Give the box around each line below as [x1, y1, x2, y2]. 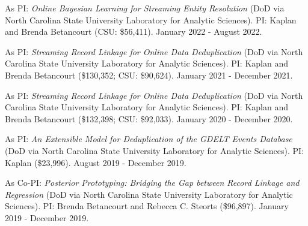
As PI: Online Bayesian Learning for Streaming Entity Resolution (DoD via [5, 2, 285, 14]
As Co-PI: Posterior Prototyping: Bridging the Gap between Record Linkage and [5, 176, 300, 189]
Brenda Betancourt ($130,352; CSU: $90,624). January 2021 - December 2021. [5, 68, 293, 81]
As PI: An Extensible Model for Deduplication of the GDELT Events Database [5, 132, 292, 145]
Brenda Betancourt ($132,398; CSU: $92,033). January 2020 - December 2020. [5, 112, 293, 125]
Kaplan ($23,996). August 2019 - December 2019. [5, 156, 186, 168]
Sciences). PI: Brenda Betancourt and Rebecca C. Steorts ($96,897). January [5, 200, 289, 212]
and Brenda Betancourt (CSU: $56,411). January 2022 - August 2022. [5, 25, 262, 38]
